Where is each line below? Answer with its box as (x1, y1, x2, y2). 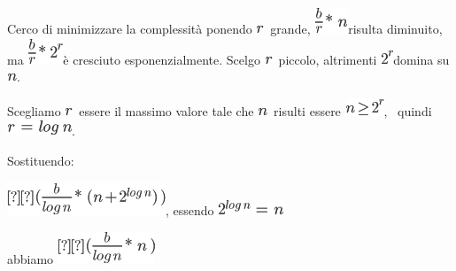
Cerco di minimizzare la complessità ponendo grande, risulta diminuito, (7, 19, 443, 37)
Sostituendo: (7, 151, 74, 169)
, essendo (166, 200, 214, 219)
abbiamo (7, 250, 54, 268)
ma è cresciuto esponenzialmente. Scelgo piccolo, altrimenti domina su (7, 50, 450, 68)
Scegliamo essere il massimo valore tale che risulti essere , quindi (7, 101, 432, 120)
